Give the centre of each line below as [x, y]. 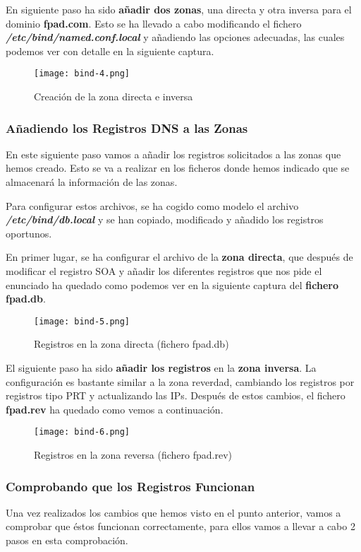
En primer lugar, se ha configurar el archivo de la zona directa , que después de [179, 257]
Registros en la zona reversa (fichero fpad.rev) [133, 455]
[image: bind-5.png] [82, 321]
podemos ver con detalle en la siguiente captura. [110, 51]
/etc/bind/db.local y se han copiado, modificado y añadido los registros [165, 219]
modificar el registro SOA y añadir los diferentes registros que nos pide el [164, 271]
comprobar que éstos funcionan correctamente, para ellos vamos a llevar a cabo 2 [180, 526]
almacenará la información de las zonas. [92, 182]
